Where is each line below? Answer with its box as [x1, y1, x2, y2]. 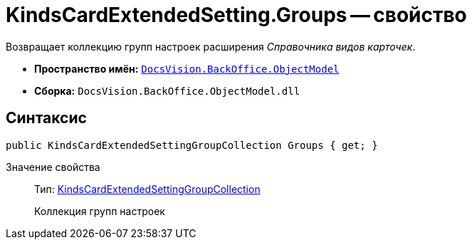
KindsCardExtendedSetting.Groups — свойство [6, 3, 467, 27]
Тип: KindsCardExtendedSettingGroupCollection [34, 182, 261, 195]
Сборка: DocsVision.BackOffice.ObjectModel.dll [34, 84, 300, 97]
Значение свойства [6, 160, 100, 173]
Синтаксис [6, 109, 87, 127]
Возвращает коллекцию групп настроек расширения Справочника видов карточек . [6, 40, 416, 53]
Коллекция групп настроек [34, 204, 165, 217]
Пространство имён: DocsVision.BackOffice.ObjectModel [34, 62, 340, 75]
